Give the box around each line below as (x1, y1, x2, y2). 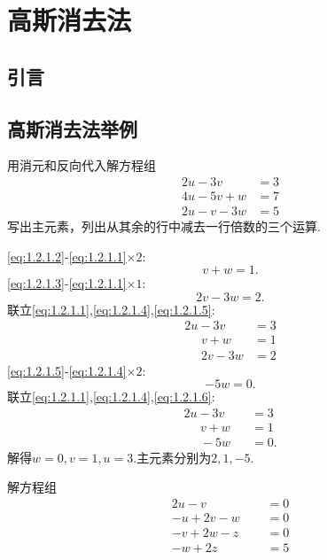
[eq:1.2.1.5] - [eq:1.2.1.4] (7, 361, 127, 379)
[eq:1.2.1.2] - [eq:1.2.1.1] (7, 246, 127, 265)
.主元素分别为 (133, 447, 212, 466)
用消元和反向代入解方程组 (7, 156, 156, 175)
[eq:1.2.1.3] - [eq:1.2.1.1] (7, 274, 127, 292)
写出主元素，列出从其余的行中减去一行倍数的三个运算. (7, 217, 321, 236)
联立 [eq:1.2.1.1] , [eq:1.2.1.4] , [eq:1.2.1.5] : (7, 299, 215, 318)
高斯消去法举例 (7, 114, 137, 142)
